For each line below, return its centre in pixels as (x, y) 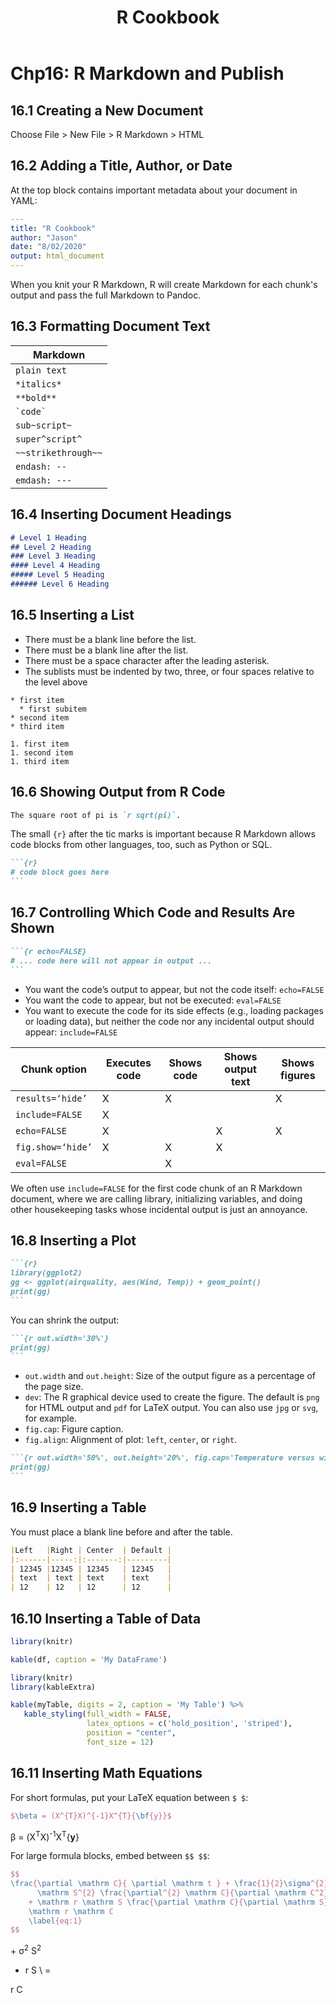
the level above (56, 682)
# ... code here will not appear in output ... (111, 961)
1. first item (40, 744)
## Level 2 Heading (51, 547)
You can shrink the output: (65, 1320)
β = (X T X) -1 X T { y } (45, 1836)
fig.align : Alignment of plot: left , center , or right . (131, 1440)
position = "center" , (131, 1733)
